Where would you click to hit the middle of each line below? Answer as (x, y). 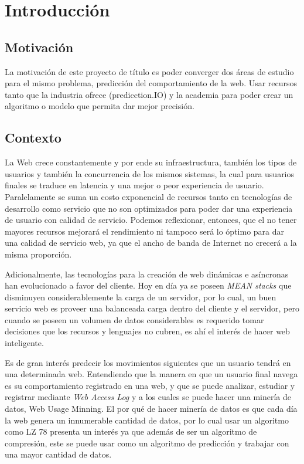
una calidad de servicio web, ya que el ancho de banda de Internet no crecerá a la (151, 243)
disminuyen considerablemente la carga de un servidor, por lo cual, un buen (141, 297)
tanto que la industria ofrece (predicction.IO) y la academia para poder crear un (149, 94)
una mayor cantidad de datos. (58, 454)
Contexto (33, 138)
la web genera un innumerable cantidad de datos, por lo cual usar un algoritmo (147, 420)
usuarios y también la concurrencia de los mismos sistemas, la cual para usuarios (150, 173)
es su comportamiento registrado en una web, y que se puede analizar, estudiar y (150, 385)
